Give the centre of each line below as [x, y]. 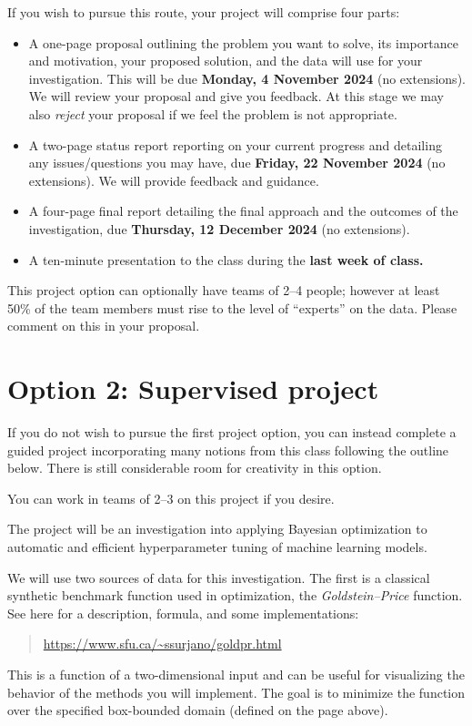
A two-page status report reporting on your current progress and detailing [235, 144]
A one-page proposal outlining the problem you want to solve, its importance [243, 42]
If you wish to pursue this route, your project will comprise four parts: [204, 12]
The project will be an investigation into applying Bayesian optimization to [217, 529]
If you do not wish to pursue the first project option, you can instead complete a [232, 432]
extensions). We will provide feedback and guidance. [174, 180]
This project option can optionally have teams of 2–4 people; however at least [224, 290]
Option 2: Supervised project [193, 389]
